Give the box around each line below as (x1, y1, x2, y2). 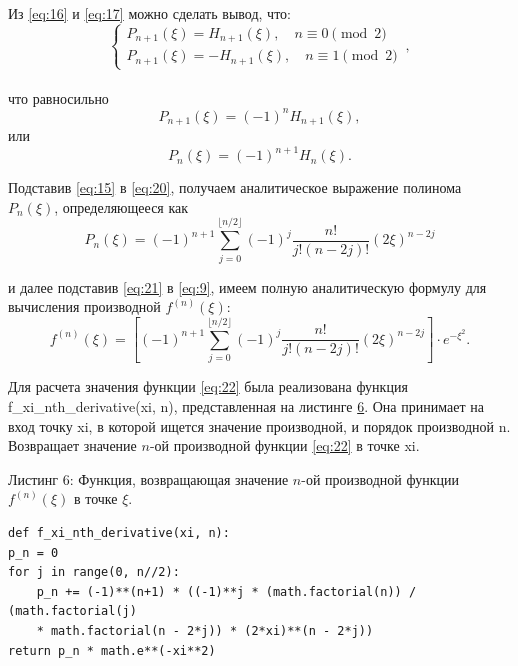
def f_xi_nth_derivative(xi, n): (8, 525, 230, 540)
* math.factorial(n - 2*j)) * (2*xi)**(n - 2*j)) (36, 623, 374, 638)
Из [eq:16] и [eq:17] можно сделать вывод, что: (8, 3, 291, 23)
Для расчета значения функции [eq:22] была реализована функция (8, 376, 408, 397)
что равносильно (8, 87, 109, 108)
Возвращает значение (8, 435, 137, 456)
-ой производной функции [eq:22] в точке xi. (149, 435, 420, 456)
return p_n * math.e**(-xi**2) (8, 643, 216, 658)
